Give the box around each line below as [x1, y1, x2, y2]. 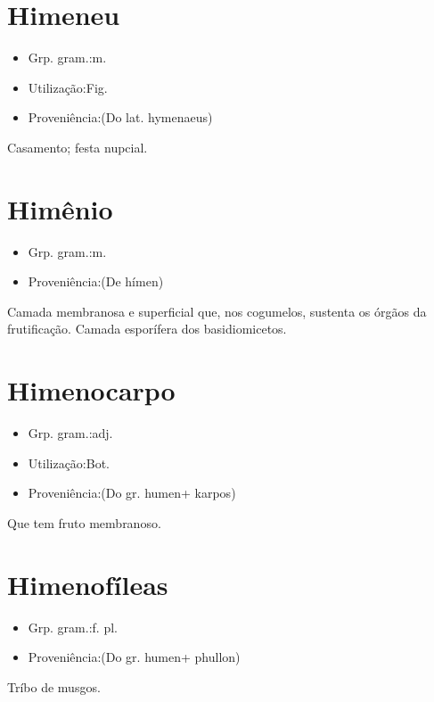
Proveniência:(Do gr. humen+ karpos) [28, 483, 236, 502]
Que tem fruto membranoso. [7, 513, 161, 532]
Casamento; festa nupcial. [7, 137, 148, 156]
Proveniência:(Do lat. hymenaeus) [28, 108, 213, 127]
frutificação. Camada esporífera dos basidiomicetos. [7, 319, 287, 338]
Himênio [7, 190, 113, 227]
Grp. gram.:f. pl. [28, 617, 118, 636]
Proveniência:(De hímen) [28, 272, 164, 291]
